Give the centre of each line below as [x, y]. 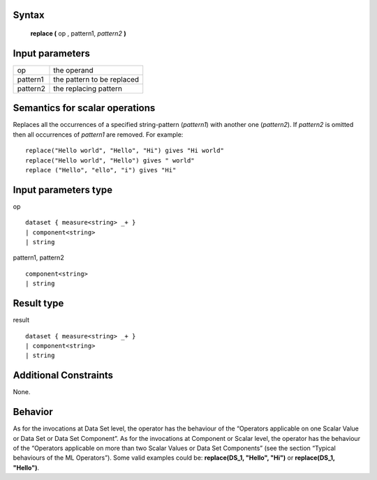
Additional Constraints [63, 376]
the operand [73, 70]
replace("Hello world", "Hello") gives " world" [110, 160]
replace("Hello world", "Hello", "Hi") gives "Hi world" [125, 151]
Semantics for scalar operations [84, 108]
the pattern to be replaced [96, 79]
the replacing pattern [88, 89]
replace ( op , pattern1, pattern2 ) [78, 33]
